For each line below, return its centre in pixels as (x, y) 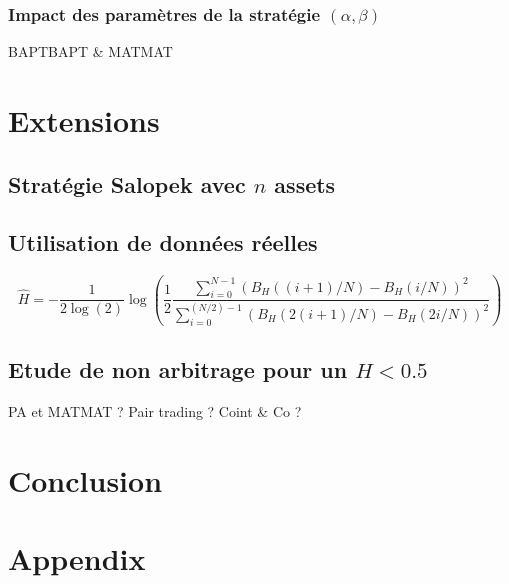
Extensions (84, 120)
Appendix (77, 557)
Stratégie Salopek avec (127, 183)
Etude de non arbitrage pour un (178, 368)
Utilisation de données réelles (163, 242)
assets (305, 183)
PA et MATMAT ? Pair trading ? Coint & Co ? (155, 410)
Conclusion (85, 479)
